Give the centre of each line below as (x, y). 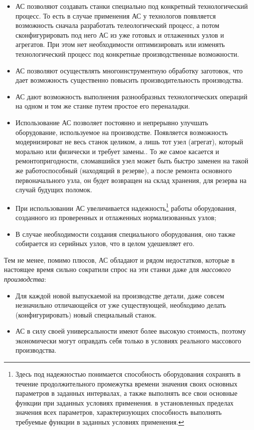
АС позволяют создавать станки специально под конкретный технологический (132, 6)
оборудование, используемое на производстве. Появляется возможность (122, 132)
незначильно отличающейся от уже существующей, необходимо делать (121, 305)
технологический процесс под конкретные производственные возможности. (127, 54)
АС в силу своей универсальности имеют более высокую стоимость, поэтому (131, 331)
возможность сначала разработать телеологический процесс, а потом (117, 25)
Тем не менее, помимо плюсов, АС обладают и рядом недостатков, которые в (119, 260)
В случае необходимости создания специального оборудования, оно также (125, 234)
